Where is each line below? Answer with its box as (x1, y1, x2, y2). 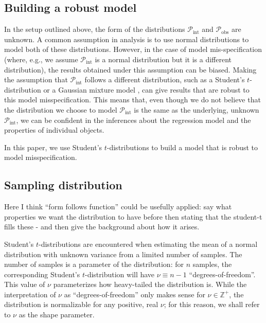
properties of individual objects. (4, 124, 104, 135)
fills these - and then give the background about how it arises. (4, 221, 200, 232)
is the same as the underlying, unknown (134, 104, 259, 115)
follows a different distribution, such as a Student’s (84, 74, 245, 85)
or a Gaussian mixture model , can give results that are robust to (43, 84, 250, 95)
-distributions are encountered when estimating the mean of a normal (38, 238, 258, 249)
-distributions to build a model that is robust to (107, 141, 258, 152)
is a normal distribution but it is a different (95, 53, 232, 64)
